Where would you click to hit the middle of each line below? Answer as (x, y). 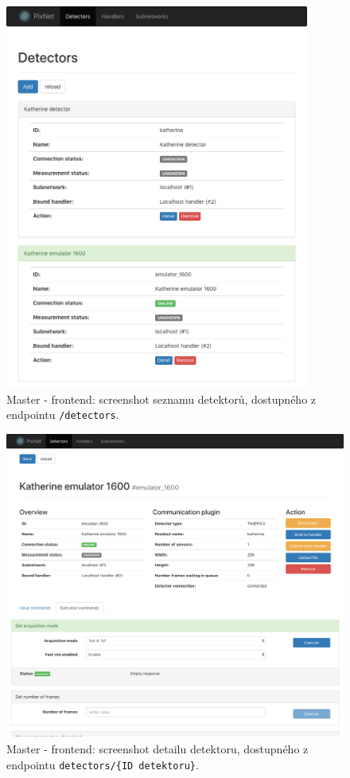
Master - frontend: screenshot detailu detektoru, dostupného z (157, 748)
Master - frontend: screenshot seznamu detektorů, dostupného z (161, 399)
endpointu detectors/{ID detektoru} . (103, 764)
